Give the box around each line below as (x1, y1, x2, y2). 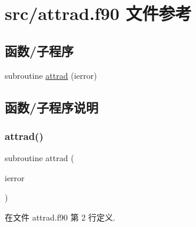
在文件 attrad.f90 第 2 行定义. (5, 211, 115, 223)
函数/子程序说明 (5, 98, 99, 116)
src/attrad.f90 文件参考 (5, 1, 192, 25)
